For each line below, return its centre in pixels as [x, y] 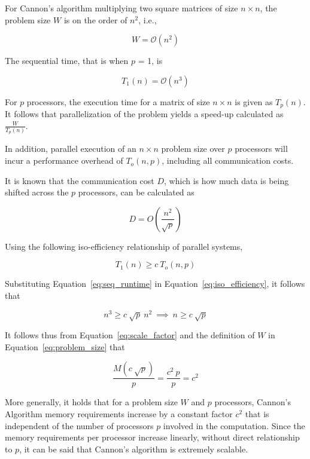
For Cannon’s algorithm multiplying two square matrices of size [121, 8]
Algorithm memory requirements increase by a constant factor [119, 413]
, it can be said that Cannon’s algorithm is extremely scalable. [134, 449]
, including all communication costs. [228, 160]
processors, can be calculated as [136, 192]
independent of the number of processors [79, 425]
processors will [261, 149]
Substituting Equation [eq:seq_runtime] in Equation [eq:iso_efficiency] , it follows [155, 284]
